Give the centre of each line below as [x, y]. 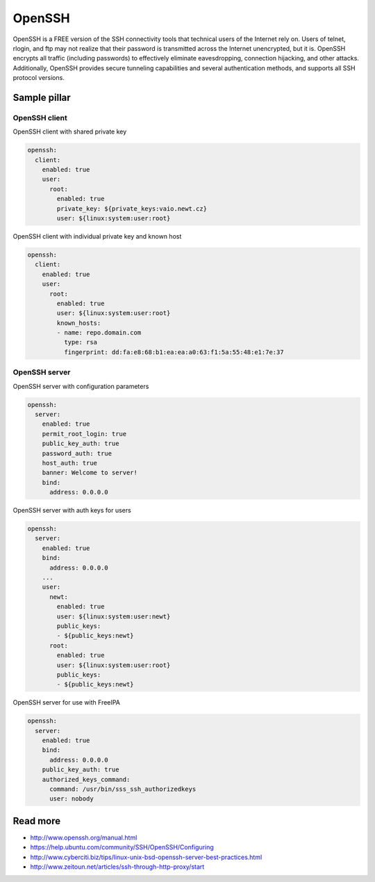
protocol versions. [39, 78]
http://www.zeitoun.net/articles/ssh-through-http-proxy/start [117, 867]
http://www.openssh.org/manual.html [84, 837]
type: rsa [80, 342]
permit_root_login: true [84, 434]
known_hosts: [79, 323]
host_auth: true [69, 463]
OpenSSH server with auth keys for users [72, 511]
